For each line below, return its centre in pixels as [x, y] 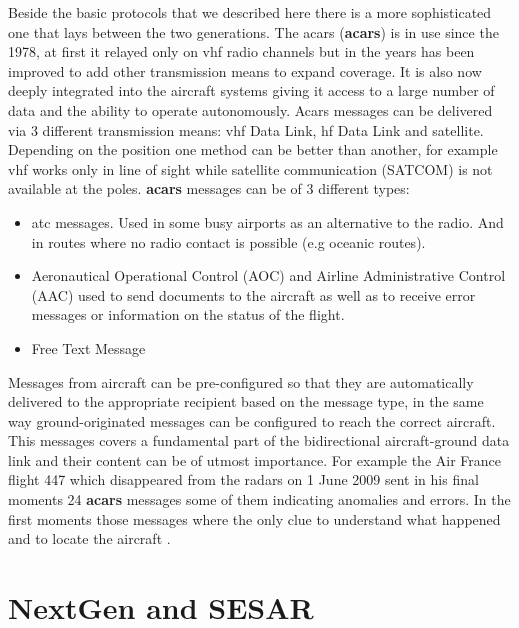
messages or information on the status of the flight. [188, 314]
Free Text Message [88, 347]
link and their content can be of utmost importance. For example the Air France [255, 459]
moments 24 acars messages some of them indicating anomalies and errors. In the [259, 499]
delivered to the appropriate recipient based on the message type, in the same [246, 401]
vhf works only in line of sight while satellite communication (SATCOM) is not [250, 168]
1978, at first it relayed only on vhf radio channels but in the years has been [241, 51]
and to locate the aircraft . [89, 538]
